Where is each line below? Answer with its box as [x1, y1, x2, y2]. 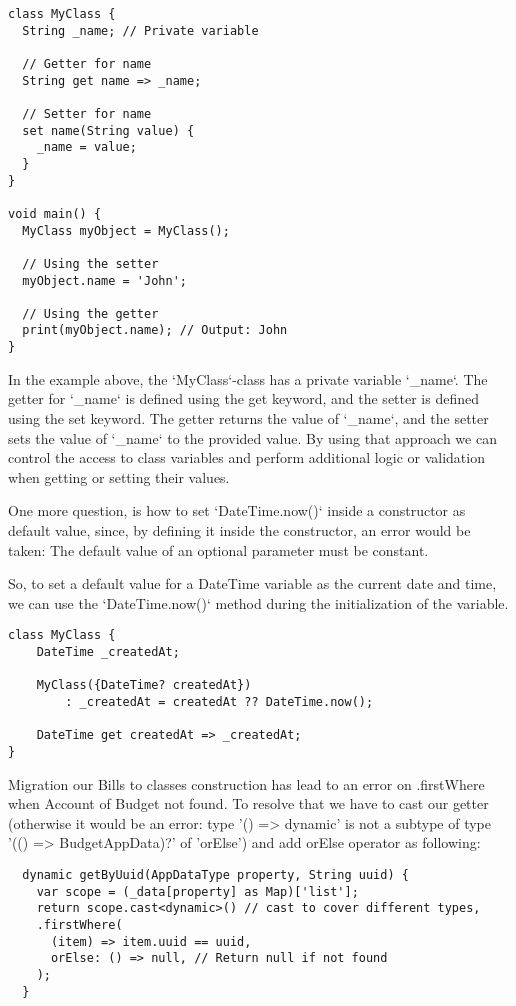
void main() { [8, 206, 102, 221]
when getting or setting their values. [8, 466, 230, 487]
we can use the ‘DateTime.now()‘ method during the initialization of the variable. [8, 592, 509, 613]
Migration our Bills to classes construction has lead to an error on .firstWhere [8, 773, 485, 794]
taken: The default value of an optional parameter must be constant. [8, 539, 429, 560]
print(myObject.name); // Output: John [22, 323, 288, 338]
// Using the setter [22, 256, 159, 271]
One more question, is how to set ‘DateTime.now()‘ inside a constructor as [8, 500, 466, 521]
